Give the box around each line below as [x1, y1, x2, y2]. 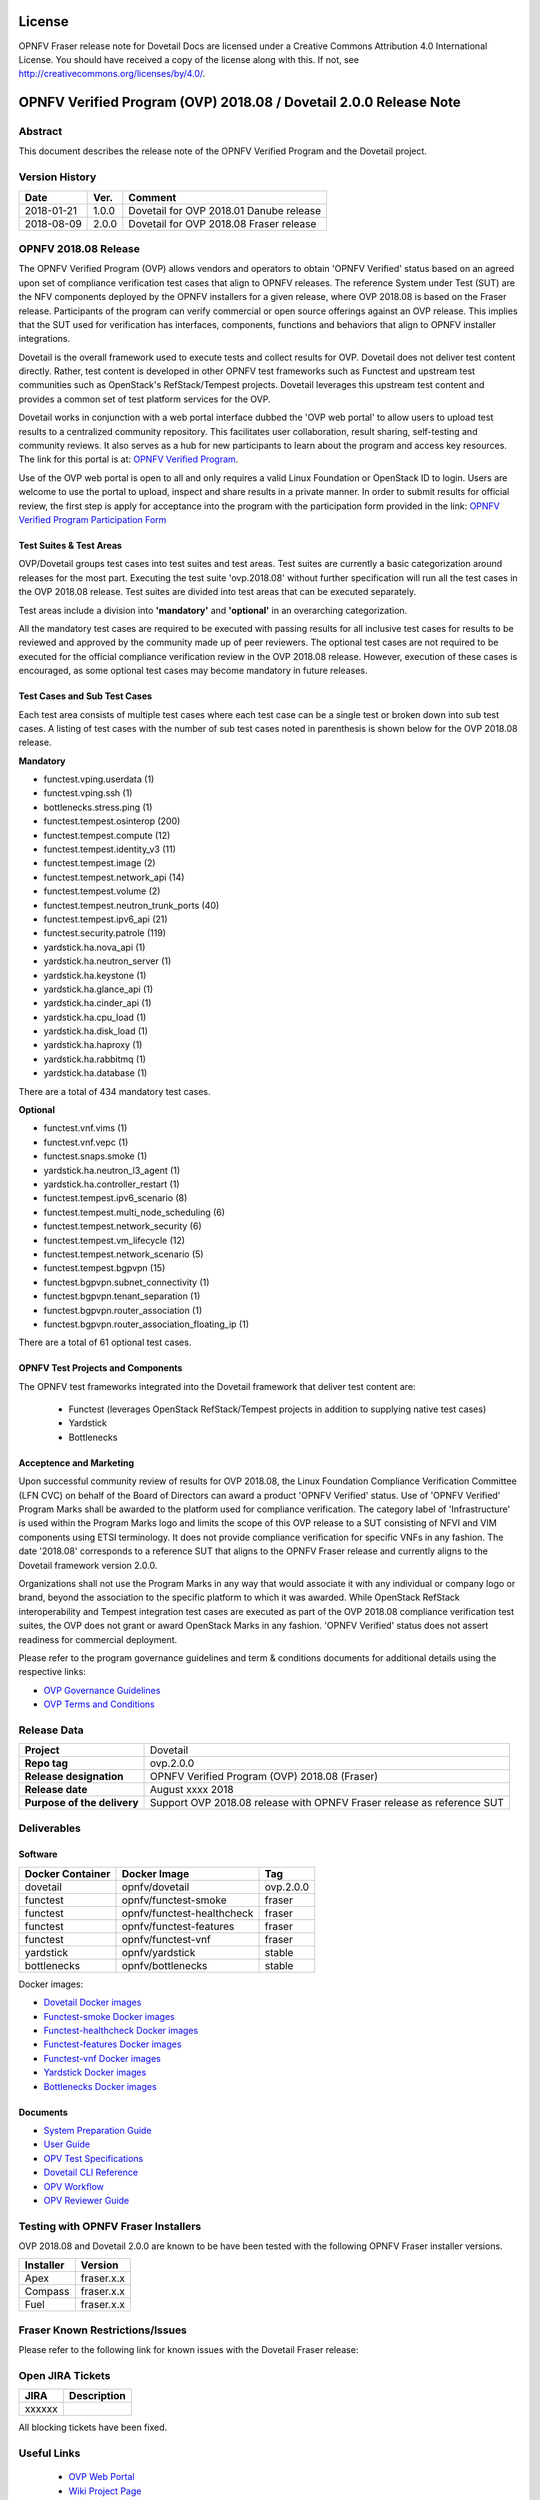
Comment [128, 190, 177, 204]
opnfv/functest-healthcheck [121, 1906, 254, 1920]
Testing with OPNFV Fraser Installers [18, 2219, 202, 2233]
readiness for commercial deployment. [18, 1633, 178, 1645]
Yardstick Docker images [43, 2066, 147, 2079]
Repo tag [24, 1756, 69, 1770]
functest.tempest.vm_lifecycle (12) [43, 1234, 185, 1246]
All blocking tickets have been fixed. [18, 2421, 168, 2434]
